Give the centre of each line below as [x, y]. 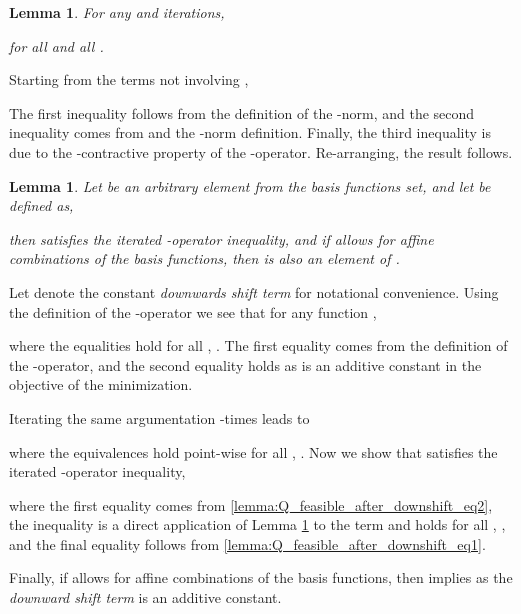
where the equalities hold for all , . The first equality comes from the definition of [258, 345]
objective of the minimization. [101, 384]
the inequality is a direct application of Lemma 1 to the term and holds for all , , [257, 524]
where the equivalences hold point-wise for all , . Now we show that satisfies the [253, 451]
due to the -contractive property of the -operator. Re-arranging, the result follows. [261, 151]
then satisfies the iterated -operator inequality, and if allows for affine [221, 238]
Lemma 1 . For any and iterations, [117, 12]
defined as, [41, 205]
